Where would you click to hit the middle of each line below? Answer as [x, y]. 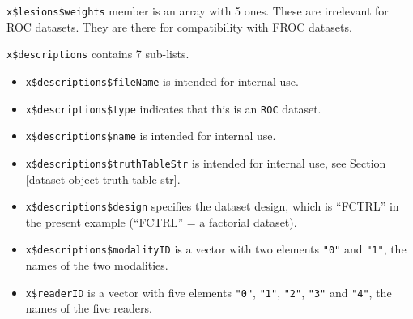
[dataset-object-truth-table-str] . [103, 179]
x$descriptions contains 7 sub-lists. [98, 54]
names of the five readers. [89, 308]
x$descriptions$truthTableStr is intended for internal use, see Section [206, 162]
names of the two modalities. [97, 265]
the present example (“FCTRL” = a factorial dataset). [161, 221]
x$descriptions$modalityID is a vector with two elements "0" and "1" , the [216, 249]
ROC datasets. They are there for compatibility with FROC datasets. [179, 26]
